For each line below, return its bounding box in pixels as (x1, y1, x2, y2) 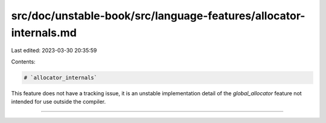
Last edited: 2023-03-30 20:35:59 (11, 47, 97, 54)
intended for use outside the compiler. (11, 98, 106, 106)
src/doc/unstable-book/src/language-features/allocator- (11, 9, 305, 22)
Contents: (11, 58, 36, 65)
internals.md (11, 26, 77, 39)
